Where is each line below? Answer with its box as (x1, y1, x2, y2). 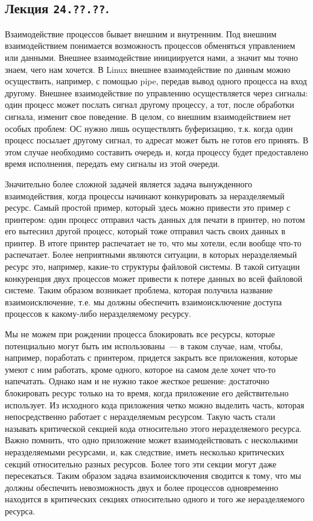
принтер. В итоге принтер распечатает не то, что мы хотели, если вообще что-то (5, 236, 302, 249)
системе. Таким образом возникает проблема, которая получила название (5, 284, 273, 296)
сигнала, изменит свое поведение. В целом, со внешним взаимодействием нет (5, 110, 291, 122)
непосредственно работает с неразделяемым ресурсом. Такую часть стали (5, 410, 276, 423)
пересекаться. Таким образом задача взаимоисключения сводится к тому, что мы (5, 469, 302, 482)
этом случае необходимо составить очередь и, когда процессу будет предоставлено (5, 145, 308, 158)
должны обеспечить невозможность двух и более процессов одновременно (5, 481, 279, 493)
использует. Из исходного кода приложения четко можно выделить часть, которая (5, 398, 305, 411)
